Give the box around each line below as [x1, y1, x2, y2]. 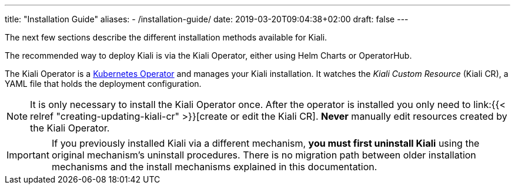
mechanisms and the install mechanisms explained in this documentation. [51, 161, 377, 173]
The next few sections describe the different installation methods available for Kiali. [5, 32, 327, 42]
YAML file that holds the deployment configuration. [5, 79, 202, 89]
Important [6, 149, 49, 161]
